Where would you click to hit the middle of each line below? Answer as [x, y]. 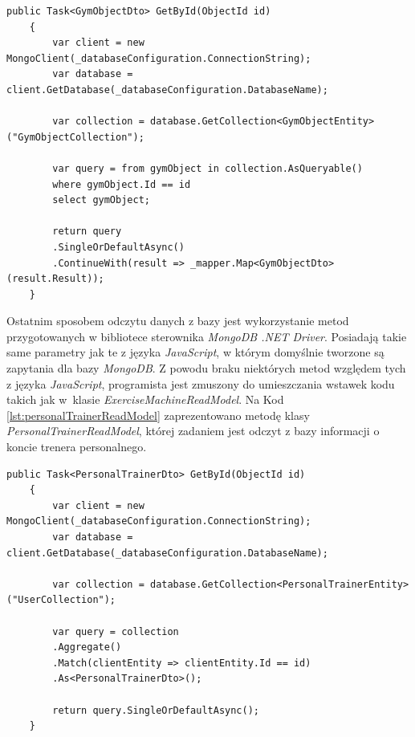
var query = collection [116, 631]
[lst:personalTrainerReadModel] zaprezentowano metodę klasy [158, 415]
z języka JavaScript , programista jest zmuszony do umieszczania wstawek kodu [201, 383]
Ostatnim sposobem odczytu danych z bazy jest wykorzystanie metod [178, 321]
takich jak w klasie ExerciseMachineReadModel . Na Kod [145, 399]
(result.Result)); [55, 279]
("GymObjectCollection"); [75, 137]
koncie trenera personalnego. [77, 447]
